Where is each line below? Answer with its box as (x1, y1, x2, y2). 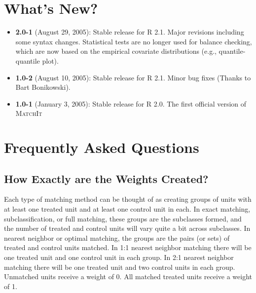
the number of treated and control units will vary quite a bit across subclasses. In (4, 223, 251, 233)
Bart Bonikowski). (15, 82, 71, 92)
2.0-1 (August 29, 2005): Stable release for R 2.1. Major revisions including (15, 27, 244, 37)
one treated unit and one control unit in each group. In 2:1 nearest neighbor (4, 252, 234, 262)
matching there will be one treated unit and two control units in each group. (4, 261, 235, 272)
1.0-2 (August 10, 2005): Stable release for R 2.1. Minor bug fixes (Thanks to (15, 72, 251, 82)
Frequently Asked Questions (4, 137, 199, 157)
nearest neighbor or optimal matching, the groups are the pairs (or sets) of (4, 232, 230, 243)
